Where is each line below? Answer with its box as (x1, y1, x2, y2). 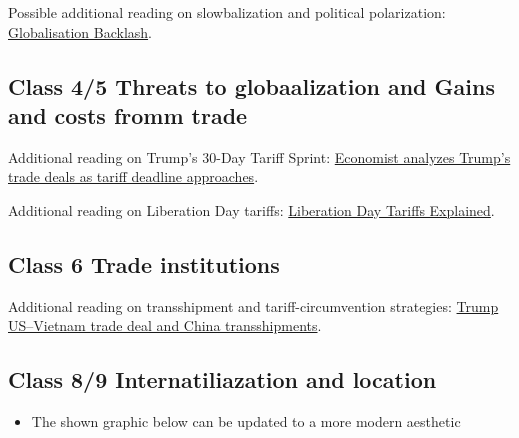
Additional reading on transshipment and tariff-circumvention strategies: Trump (8, 295, 499, 316)
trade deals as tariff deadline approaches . (8, 166, 259, 187)
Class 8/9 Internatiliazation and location (8, 364, 437, 395)
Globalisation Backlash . (8, 21, 152, 42)
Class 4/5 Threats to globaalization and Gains (8, 70, 495, 101)
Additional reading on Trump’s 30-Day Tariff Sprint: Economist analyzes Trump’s (8, 146, 511, 167)
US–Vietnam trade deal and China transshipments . (8, 315, 322, 336)
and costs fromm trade (8, 99, 248, 130)
